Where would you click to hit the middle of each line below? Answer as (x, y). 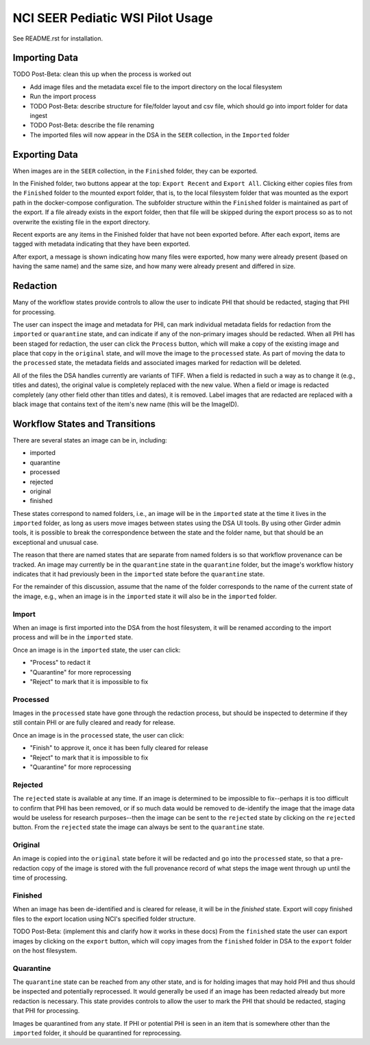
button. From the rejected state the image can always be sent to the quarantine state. (139, 827)
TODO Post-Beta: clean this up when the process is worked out (102, 74)
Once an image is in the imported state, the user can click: (97, 650)
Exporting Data (46, 154)
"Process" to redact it (60, 663)
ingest (39, 116)
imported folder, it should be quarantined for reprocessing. (97, 1033)
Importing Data (46, 58)
